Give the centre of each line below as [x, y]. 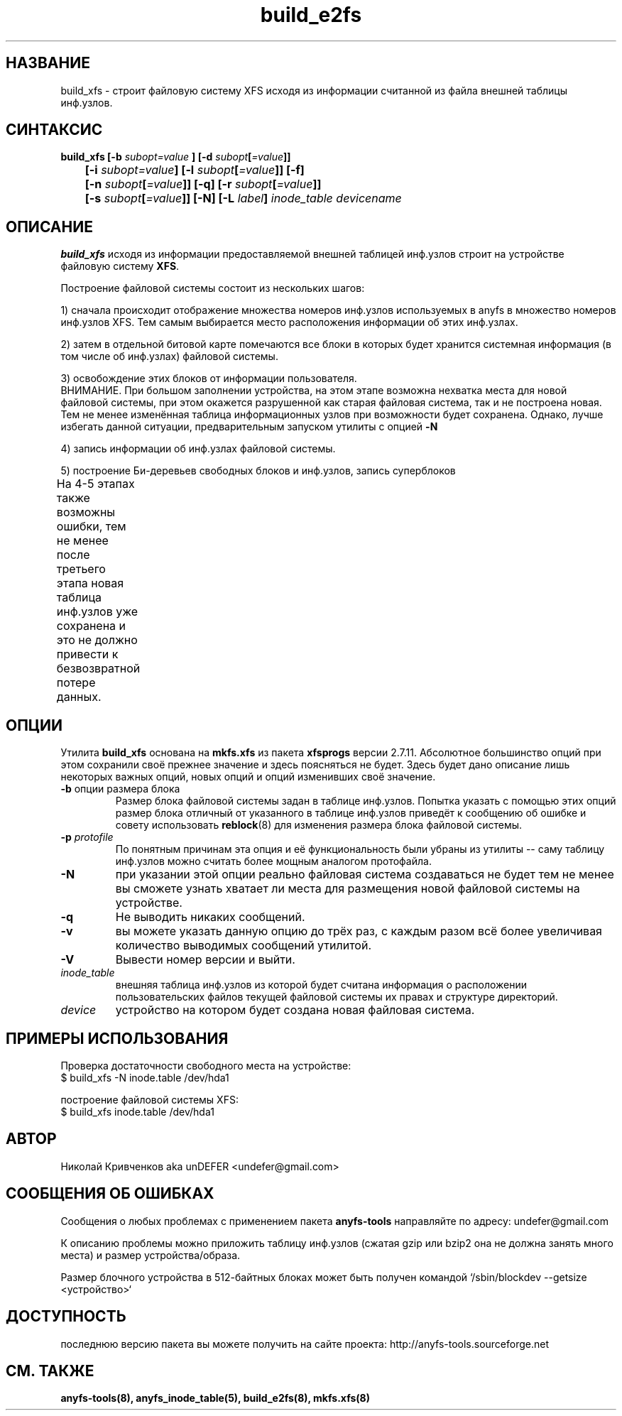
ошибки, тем [91, 527]
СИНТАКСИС [54, 130]
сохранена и [91, 626]
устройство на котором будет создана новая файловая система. [295, 1010]
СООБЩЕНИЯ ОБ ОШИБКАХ [110, 1194]
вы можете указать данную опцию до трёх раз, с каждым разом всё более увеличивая [359, 931]
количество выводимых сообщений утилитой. [244, 946]
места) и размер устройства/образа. [151, 1255]
